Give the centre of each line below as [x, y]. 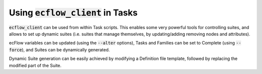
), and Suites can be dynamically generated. [66, 50]
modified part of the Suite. [35, 65]
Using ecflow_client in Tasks [73, 13]
